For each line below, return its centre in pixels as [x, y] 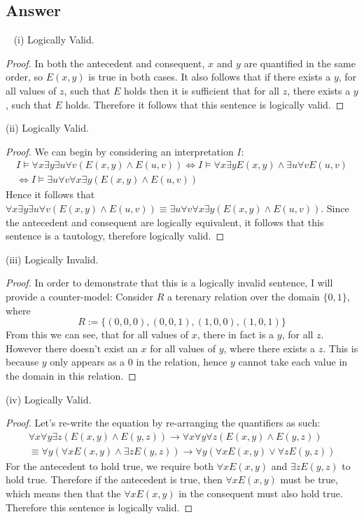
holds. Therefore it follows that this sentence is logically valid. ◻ [205, 104]
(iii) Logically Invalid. [52, 259]
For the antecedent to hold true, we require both [110, 465]
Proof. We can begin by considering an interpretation [120, 151]
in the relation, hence [182, 362]
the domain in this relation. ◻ [71, 375]
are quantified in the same [300, 63]
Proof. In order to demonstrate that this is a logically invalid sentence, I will [169, 283]
